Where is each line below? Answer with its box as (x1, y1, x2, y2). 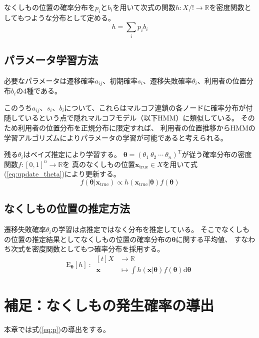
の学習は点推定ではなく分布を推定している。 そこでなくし (51, 224, 242, 234)
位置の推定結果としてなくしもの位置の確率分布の (10, 233, 172, 244)
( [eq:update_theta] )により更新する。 (4, 168, 120, 179)
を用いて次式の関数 (112, 2, 175, 12)
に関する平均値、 (175, 233, 232, 244)
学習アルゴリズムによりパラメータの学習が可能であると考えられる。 (4, 132, 227, 142)
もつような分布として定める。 (17, 12, 115, 22)
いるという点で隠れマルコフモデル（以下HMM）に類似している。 (24, 112, 239, 123)
